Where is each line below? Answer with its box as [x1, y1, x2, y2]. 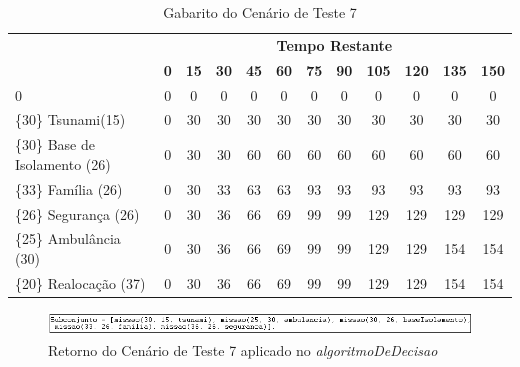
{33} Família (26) [15, 178, 123, 199]
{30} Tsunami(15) [15, 109, 126, 130]
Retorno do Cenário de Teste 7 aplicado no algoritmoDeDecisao [48, 339, 438, 360]
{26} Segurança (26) [15, 203, 140, 224]
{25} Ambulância [15, 228, 121, 249]
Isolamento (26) [15, 153, 111, 174]
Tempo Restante [276, 34, 393, 55]
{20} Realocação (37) [15, 272, 146, 293]
